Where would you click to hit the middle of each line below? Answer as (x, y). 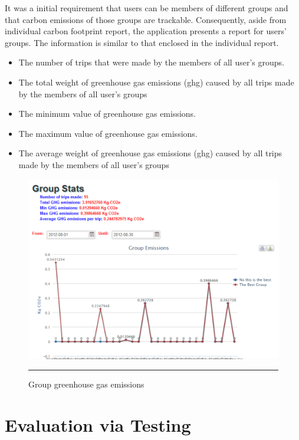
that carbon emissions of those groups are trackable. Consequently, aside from (146, 19)
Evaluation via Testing (98, 425)
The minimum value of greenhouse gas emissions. (107, 114)
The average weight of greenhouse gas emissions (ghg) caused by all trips (150, 153)
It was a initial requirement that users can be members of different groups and (147, 8)
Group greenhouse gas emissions (86, 384)
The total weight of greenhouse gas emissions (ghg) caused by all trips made (156, 82)
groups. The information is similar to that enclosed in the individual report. (142, 42)
